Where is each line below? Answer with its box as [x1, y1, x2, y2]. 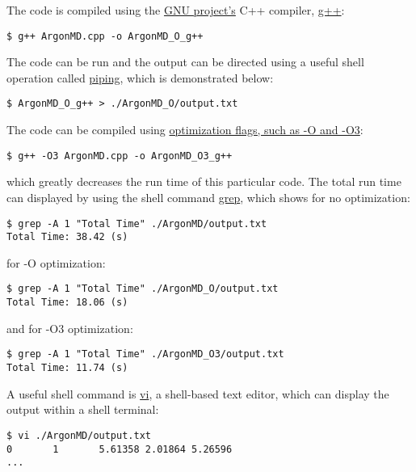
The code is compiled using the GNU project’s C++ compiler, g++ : [6, 2, 345, 18]
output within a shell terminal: [6, 401, 159, 418]
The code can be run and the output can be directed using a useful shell [6, 53, 364, 70]
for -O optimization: [6, 254, 106, 271]
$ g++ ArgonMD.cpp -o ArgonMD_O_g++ [6, 30, 204, 42]
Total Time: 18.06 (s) [6, 297, 128, 309]
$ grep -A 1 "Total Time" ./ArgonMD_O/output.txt [6, 283, 279, 295]
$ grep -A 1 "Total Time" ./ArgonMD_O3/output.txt [6, 348, 284, 360]
